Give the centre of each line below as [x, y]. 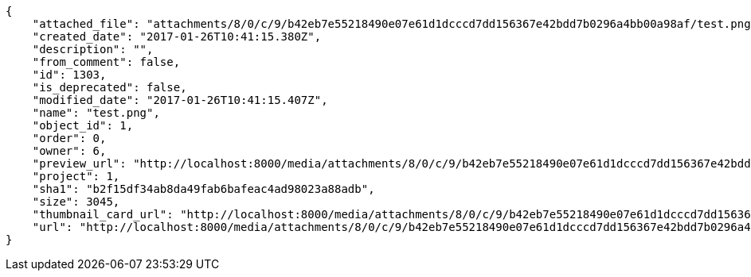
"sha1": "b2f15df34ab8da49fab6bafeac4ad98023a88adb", [203, 189]
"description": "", [93, 49]
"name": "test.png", [96, 113]
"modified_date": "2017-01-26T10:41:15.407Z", [180, 100]
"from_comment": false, [106, 62]
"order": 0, [69, 138]
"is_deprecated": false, [110, 87]
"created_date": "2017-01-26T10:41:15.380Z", [177, 37]
